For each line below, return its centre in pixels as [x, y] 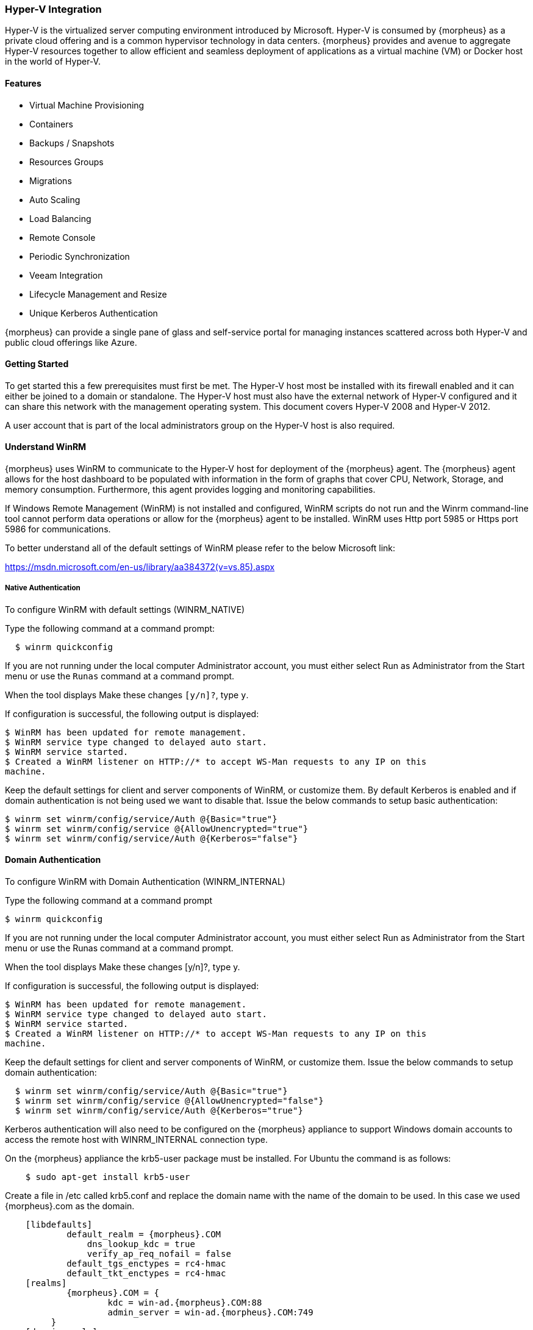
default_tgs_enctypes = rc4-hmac [146, 1264]
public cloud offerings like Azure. [71, 342]
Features [23, 83]
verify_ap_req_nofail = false [159, 1254]
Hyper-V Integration [53, 9]
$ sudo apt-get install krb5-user [108, 1177]
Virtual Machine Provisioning [87, 105]
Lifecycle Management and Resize [98, 294]
